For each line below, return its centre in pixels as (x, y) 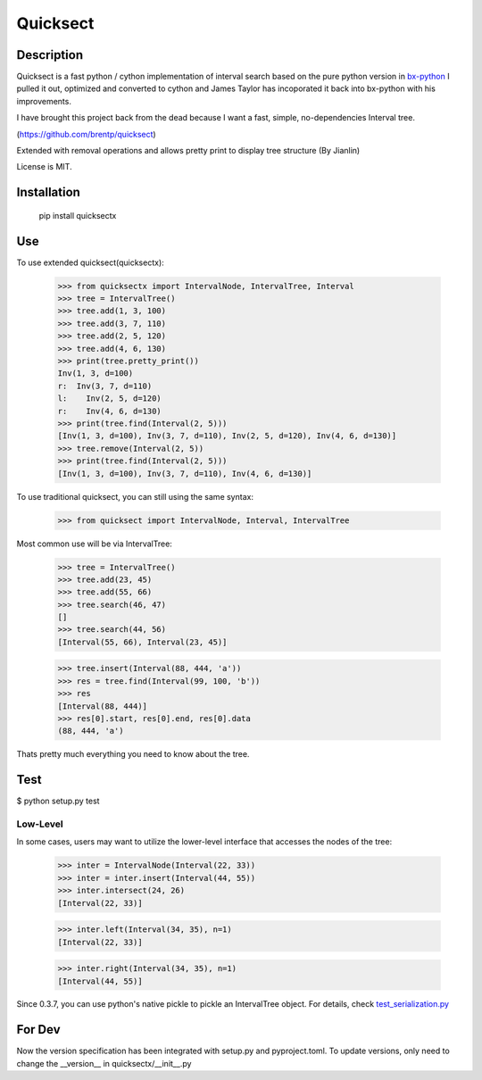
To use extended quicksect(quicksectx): (90, 262)
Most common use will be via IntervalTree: (95, 544)
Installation (48, 192)
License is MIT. (44, 167)
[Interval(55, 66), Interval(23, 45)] (142, 642)
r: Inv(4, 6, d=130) (110, 411)
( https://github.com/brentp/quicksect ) (86, 134)
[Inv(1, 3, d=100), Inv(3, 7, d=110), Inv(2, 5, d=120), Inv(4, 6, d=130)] (227, 436)
